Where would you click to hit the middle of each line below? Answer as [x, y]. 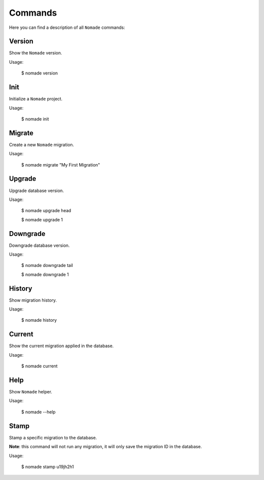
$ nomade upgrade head [46, 211]
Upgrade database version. [36, 191]
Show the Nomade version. [35, 53]
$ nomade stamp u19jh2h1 [48, 467]
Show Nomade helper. [31, 392]
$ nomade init [35, 119]
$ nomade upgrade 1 [42, 219]
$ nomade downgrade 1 [45, 274]
